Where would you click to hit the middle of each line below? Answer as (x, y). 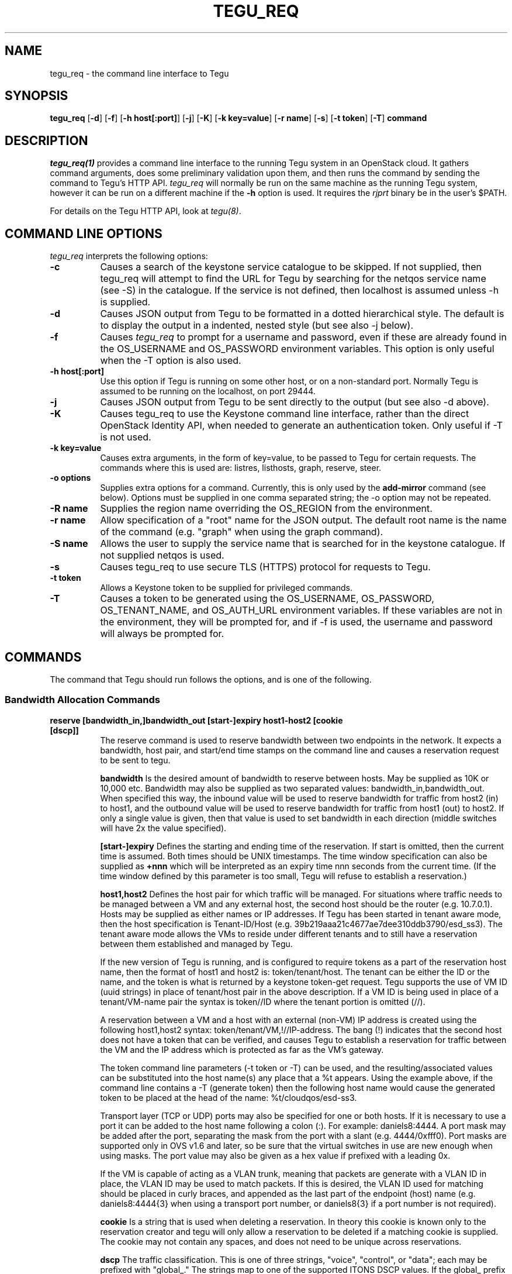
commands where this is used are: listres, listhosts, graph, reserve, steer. (241, 468)
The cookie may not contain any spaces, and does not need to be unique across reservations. (281, 1241)
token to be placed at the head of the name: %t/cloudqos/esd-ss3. (229, 1097)
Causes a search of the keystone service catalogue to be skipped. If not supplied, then (291, 267)
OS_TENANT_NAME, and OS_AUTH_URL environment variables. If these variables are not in (301, 610)
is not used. (126, 437)
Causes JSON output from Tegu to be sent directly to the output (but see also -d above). (295, 402)
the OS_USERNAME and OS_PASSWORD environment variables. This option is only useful (297, 349)
